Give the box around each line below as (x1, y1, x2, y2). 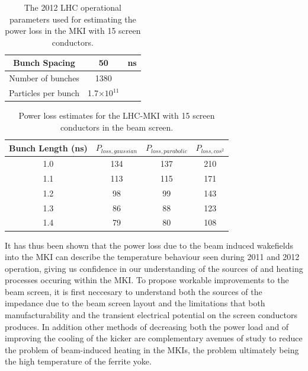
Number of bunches (9, 72, 79, 84)
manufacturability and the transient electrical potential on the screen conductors (5, 309, 297, 321)
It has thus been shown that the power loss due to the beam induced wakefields (5, 239, 293, 251)
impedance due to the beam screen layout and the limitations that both (5, 297, 265, 309)
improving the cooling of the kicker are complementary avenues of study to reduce (5, 332, 303, 344)
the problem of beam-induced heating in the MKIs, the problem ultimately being (5, 343, 299, 356)
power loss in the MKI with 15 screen (5, 24, 141, 37)
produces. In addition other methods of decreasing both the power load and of (5, 320, 289, 332)
